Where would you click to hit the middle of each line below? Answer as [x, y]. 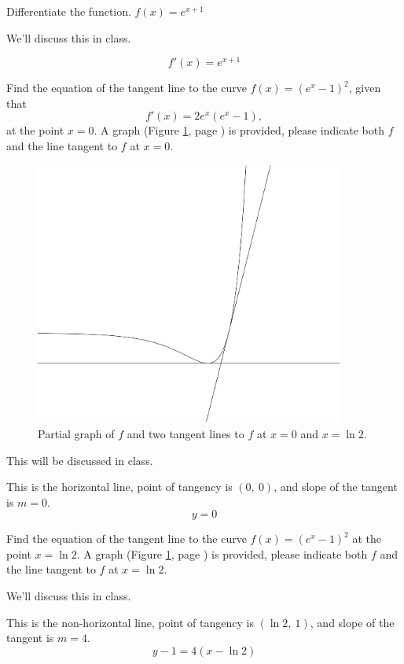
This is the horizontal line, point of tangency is [119, 487]
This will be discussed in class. [80, 460]
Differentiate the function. [69, 11]
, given [365, 88]
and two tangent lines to [185, 433]
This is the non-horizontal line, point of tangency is [130, 622]
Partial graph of [76, 433]
